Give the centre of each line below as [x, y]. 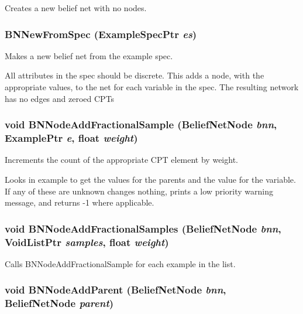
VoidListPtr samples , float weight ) [87, 242]
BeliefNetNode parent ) [59, 303]
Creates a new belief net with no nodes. [76, 8]
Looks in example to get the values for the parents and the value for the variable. [150, 179]
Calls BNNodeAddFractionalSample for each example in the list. [120, 263]
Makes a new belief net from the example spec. [89, 55]
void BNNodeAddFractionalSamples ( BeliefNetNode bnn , [143, 228]
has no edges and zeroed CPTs [60, 98]
